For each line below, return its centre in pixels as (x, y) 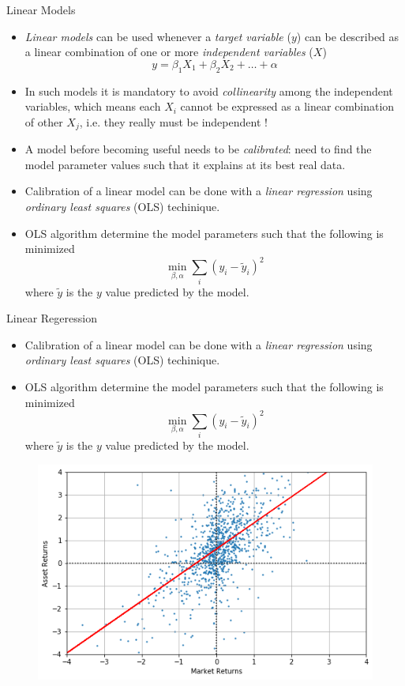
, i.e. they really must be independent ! (173, 121)
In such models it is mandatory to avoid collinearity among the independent (209, 90)
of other (44, 121)
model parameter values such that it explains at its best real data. (185, 164)
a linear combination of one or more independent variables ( (169, 52)
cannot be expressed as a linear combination (287, 106)
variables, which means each (93, 106)
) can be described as (348, 36)
